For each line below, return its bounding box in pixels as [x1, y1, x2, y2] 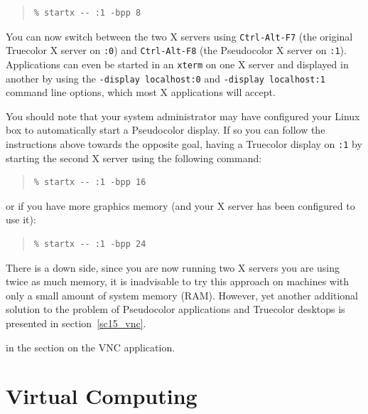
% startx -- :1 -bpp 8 [33, 8, 141, 18]
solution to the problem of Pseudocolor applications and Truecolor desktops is [6, 302, 345, 317]
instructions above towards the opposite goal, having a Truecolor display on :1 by [6, 137, 362, 151]
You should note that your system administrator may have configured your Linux [6, 108, 360, 123]
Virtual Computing [6, 381, 197, 410]
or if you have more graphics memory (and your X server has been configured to [6, 198, 355, 213]
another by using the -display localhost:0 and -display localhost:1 [6, 70, 325, 85]
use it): [6, 212, 36, 227]
